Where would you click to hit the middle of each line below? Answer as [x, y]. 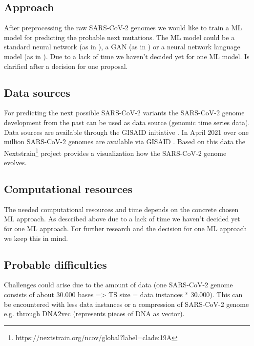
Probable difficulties [55, 264]
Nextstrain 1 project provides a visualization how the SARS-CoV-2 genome [115, 152]
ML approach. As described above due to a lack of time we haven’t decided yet [122, 219]
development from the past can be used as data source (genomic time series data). [127, 122]
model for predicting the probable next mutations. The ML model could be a [119, 37]
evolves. [15, 162]
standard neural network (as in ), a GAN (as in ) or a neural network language [122, 47]
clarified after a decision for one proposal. [66, 66]
